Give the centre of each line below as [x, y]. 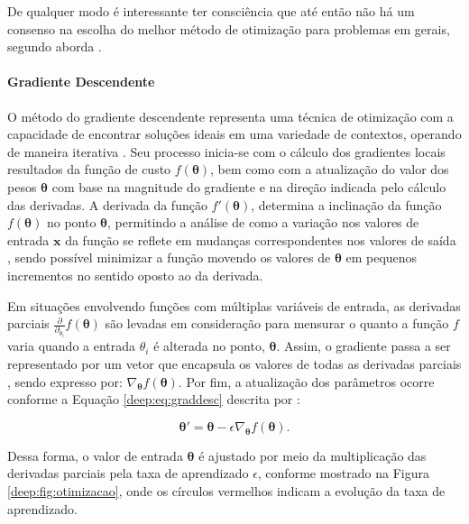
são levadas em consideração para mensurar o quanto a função [277, 323]
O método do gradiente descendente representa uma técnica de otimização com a [230, 116]
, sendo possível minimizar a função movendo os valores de [169, 257]
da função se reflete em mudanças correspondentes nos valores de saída [261, 239]
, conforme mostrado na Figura [343, 473]
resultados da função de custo [89, 169]
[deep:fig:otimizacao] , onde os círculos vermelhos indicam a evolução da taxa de [226, 490]
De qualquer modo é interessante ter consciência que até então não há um [211, 11]
